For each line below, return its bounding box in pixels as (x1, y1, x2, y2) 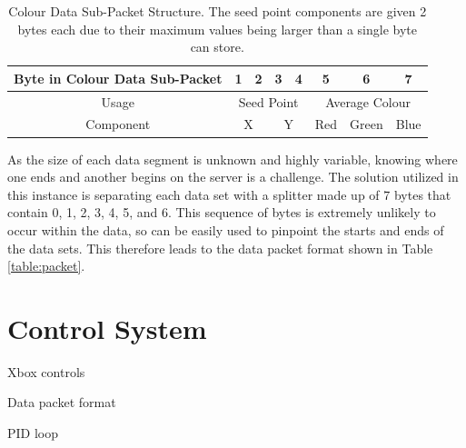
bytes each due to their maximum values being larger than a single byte (17, 19, 417, 38)
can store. (190, 37, 244, 56)
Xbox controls (7, 362, 85, 381)
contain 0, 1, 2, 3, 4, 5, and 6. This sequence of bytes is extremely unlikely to (7, 203, 436, 222)
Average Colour (325, 92, 411, 111)
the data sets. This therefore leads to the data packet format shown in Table (7, 238, 433, 257)
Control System (7, 309, 207, 346)
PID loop (7, 423, 59, 443)
